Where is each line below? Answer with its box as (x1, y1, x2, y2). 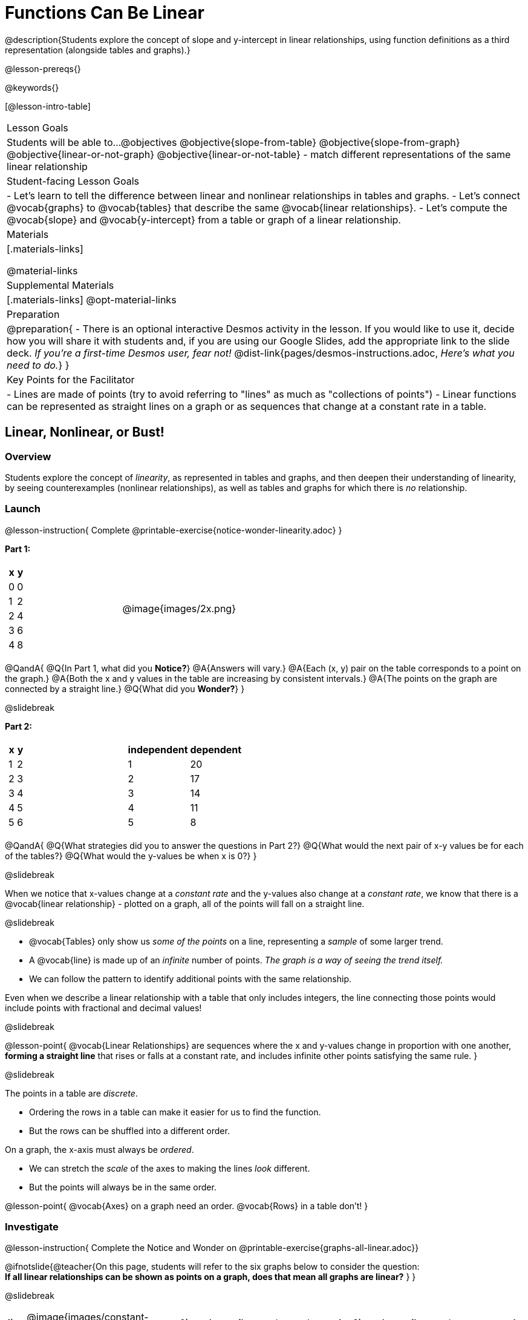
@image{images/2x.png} (122, 602, 236, 615)
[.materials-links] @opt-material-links (7, 293, 177, 306)
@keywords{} (5, 82, 59, 93)
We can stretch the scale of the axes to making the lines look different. (29, 1163, 310, 1173)
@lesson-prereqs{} (5, 63, 81, 74)
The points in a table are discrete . (5, 1087, 138, 1098)
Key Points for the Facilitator (7, 373, 135, 386)
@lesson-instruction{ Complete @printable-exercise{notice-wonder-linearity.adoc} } (5, 524, 342, 535)
